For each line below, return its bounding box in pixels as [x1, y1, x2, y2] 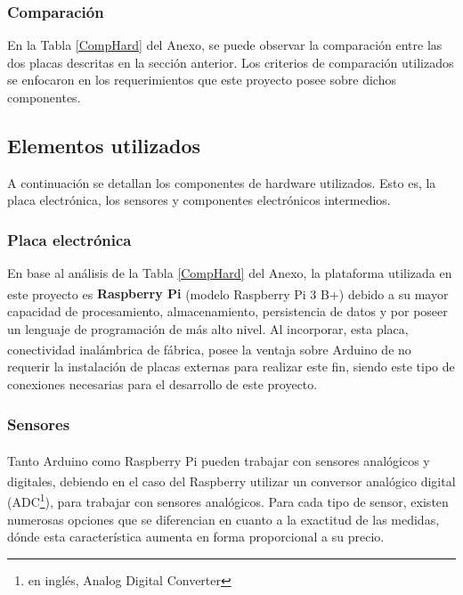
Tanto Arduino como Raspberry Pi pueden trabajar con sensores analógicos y [7, 451, 430, 469]
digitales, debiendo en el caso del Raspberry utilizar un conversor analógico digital [7, 471, 456, 490]
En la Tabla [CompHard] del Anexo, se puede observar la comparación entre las [7, 36, 443, 54]
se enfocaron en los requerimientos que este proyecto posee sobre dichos [7, 70, 396, 89]
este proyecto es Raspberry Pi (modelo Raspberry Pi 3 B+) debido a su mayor [7, 284, 449, 303]
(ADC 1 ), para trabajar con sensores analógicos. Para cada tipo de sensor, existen [7, 490, 449, 511]
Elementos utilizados [7, 131, 201, 159]
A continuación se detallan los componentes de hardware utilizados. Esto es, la [7, 173, 436, 192]
